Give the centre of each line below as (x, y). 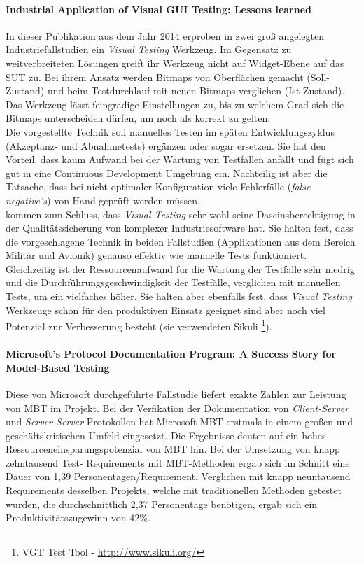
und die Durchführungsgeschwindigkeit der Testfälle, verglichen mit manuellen (173, 282)
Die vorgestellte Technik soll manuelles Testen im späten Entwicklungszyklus (170, 131)
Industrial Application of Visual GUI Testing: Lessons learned (159, 9)
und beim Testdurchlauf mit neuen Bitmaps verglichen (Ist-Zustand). (196, 91)
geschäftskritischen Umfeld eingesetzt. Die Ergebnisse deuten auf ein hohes (166, 435)
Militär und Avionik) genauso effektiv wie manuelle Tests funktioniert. (156, 255)
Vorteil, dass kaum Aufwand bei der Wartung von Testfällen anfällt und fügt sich (180, 159)
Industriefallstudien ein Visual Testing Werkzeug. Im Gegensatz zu (149, 49)
